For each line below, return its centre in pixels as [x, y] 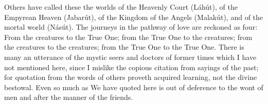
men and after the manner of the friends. [69, 97]
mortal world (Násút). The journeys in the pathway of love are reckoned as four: [131, 27]
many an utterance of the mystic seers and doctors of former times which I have [130, 57]
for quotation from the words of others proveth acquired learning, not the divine [131, 77]
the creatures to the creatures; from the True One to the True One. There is [124, 47]
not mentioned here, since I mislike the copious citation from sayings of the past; [131, 67]
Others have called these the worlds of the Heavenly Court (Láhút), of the [121, 7]
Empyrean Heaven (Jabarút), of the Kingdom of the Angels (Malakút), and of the [134, 17]
